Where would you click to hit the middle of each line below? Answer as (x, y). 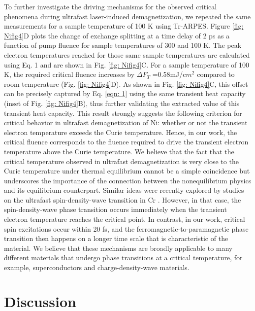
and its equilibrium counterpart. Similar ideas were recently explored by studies (124, 190)
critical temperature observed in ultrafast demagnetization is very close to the (121, 161)
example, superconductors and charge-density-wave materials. (97, 267)
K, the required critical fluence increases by (69, 74)
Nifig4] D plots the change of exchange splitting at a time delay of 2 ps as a (117, 35)
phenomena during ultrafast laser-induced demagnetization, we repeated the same (127, 16)
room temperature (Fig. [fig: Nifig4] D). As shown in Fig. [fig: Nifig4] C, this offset (126, 84)
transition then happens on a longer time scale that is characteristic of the (116, 238)
